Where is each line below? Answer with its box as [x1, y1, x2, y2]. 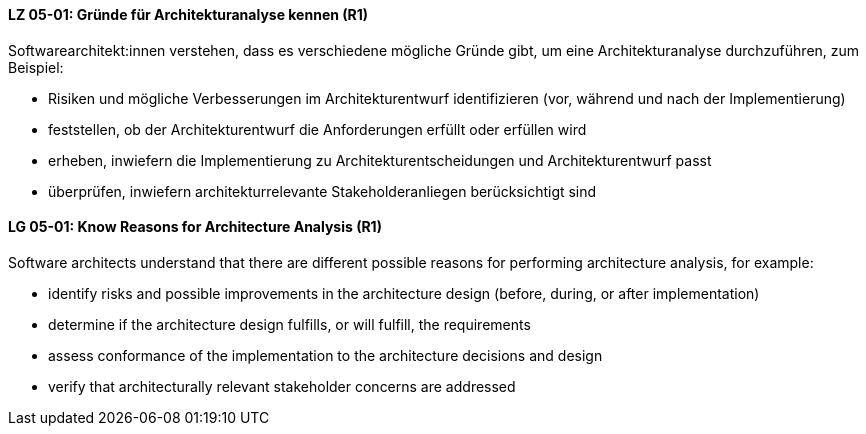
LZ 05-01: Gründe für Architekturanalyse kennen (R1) [8, 6, 369, 23]
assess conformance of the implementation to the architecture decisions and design [48, 346, 603, 364]
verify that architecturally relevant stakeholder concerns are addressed [48, 377, 516, 395]
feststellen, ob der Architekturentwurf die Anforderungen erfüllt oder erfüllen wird [48, 120, 587, 138]
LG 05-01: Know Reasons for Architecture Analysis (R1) [8, 218, 382, 236]
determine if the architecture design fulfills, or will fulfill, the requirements [48, 315, 531, 333]
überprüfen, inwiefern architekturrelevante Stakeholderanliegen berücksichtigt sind [48, 182, 597, 200]
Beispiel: [8, 58, 64, 76]
